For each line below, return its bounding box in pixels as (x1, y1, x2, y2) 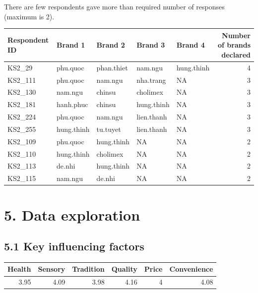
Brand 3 (136, 40, 165, 50)
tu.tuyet (96, 123, 121, 134)
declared (221, 49, 251, 59)
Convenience (169, 264, 213, 274)
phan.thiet (96, 62, 128, 72)
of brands (218, 40, 251, 50)
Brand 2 (96, 40, 125, 50)
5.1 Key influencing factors (4, 238, 144, 254)
